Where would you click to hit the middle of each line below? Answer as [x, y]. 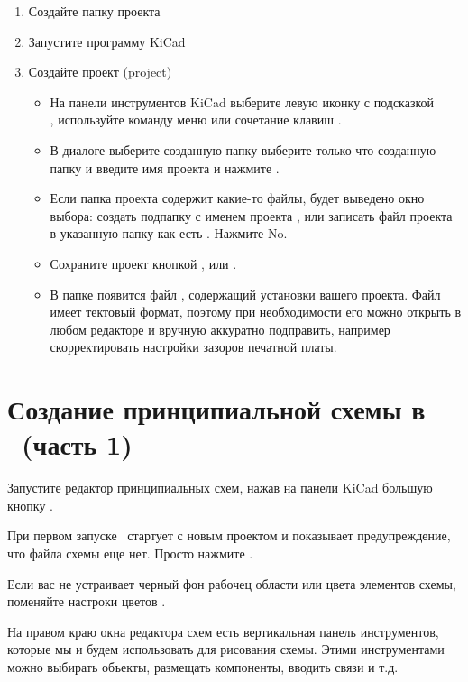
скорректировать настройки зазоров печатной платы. [193, 347]
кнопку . [30, 505]
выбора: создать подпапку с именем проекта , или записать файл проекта [251, 215]
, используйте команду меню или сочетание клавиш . [196, 120]
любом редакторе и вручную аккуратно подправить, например [220, 329]
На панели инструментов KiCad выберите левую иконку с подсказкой [242, 101]
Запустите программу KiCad [107, 41]
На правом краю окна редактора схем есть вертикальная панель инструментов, [223, 631]
